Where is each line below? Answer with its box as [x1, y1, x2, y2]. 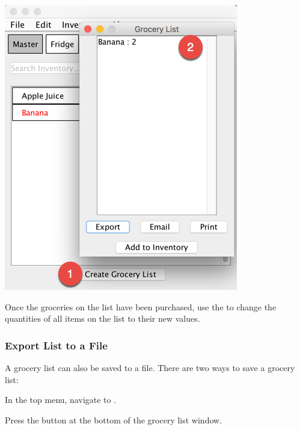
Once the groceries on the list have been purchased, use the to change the [5, 300, 277, 313]
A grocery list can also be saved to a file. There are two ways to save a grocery [5, 361, 295, 373]
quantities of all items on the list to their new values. [5, 312, 200, 325]
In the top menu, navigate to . [5, 393, 117, 406]
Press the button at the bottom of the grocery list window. [5, 413, 222, 426]
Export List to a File [5, 337, 108, 352]
